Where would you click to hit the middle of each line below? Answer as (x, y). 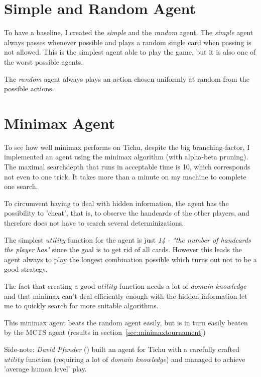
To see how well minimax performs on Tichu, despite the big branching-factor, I (127, 147)
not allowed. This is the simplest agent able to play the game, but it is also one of (130, 52)
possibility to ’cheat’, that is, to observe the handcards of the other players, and (127, 213)
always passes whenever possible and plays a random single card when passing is (128, 42)
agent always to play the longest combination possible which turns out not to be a (130, 259)
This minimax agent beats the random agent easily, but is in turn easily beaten (126, 322)
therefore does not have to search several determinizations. (94, 222)
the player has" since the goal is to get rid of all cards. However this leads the (123, 249)
